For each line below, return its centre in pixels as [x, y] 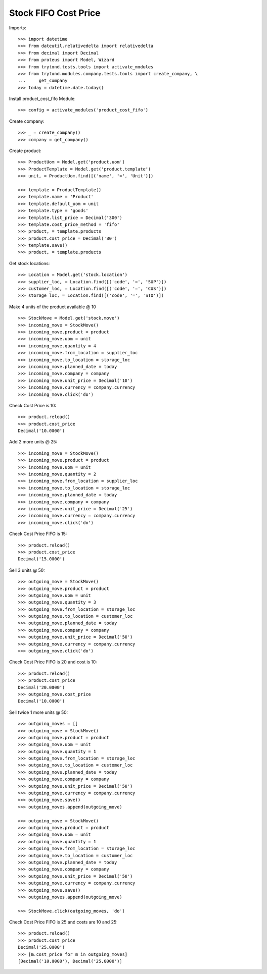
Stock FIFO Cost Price [55, 13]
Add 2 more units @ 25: [33, 442]
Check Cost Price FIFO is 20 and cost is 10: [53, 662]
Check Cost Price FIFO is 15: [38, 534]
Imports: [18, 28]
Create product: [25, 151]
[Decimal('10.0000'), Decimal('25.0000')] [70, 961]
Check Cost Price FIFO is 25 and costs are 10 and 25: [64, 922]
